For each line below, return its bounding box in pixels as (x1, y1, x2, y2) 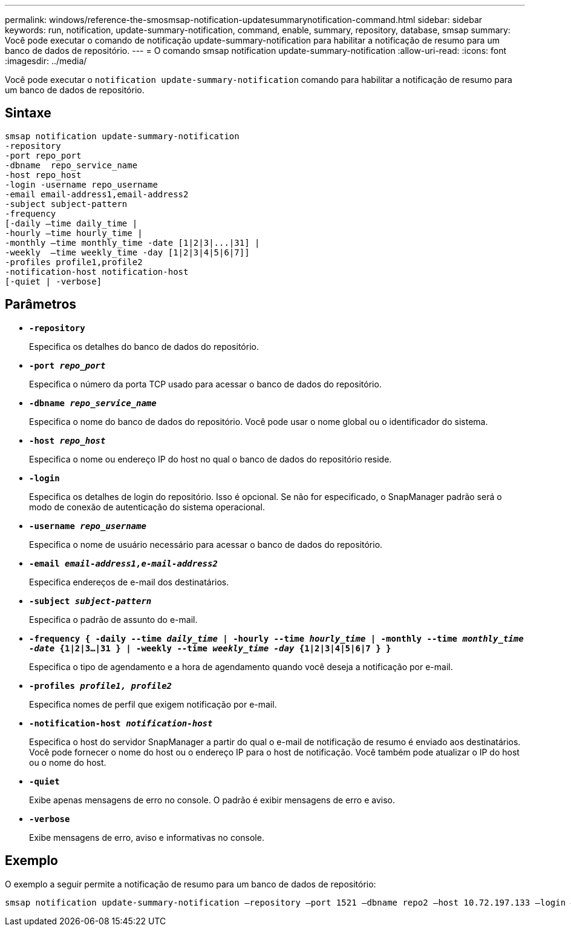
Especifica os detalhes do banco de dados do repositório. (29, 341, 259, 352)
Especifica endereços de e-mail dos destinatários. (29, 576, 229, 587)
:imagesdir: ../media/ (5, 56, 87, 66)
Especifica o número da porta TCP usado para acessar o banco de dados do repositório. (29, 378, 382, 389)
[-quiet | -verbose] (5, 276, 102, 286)
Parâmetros (5, 297, 77, 312)
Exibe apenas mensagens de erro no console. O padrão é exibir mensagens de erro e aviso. (29, 794, 395, 805)
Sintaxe (5, 105, 51, 121)
